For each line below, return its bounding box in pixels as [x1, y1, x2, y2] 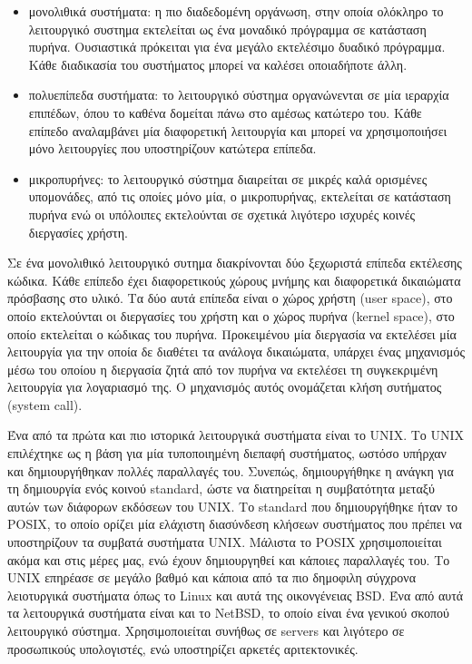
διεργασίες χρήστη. [28, 222, 128, 241]
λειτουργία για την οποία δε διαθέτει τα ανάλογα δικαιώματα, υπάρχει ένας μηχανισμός [7, 342, 465, 361]
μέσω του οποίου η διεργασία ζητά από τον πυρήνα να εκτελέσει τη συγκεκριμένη [7, 359, 438, 378]
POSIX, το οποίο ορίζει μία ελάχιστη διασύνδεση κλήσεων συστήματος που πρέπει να [7, 514, 462, 533]
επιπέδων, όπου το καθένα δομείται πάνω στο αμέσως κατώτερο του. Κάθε [28, 103, 422, 122]
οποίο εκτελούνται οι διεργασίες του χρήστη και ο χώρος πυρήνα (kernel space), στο [7, 306, 455, 325]
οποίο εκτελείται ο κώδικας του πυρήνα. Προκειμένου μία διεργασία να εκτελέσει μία [7, 324, 457, 343]
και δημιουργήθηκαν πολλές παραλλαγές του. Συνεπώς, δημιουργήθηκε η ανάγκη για [7, 461, 454, 480]
